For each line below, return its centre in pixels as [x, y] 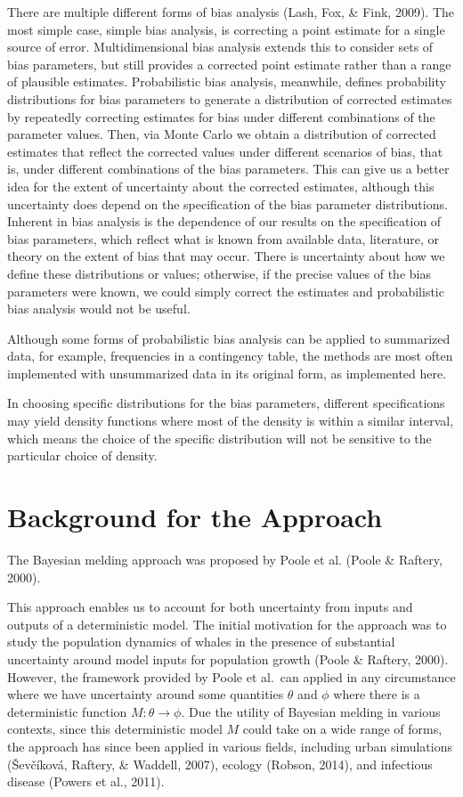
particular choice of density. [82, 455]
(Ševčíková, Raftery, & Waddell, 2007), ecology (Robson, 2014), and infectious [220, 764]
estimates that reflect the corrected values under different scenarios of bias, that [225, 151]
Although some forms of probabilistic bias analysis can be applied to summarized [229, 338]
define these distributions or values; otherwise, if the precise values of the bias [219, 273]
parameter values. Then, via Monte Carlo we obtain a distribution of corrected [222, 134]
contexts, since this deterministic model [115, 729]
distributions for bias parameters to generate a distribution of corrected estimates [230, 98]
